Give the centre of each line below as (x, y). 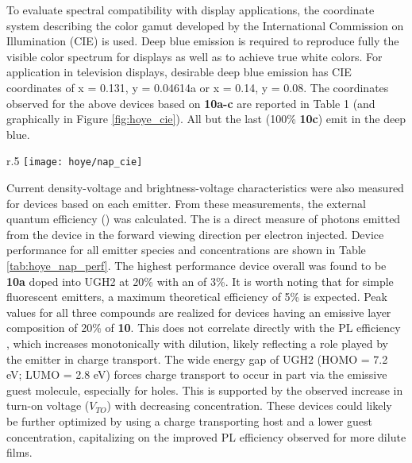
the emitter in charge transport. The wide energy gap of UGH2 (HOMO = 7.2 (197, 359)
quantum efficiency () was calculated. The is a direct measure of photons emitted (204, 219)
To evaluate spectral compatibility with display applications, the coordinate (191, 10)
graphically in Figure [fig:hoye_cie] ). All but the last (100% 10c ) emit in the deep (206, 119)
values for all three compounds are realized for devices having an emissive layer (199, 312)
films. (19, 452)
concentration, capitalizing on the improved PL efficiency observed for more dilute (206, 436)
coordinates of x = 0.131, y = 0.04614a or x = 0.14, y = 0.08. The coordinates (198, 87)
